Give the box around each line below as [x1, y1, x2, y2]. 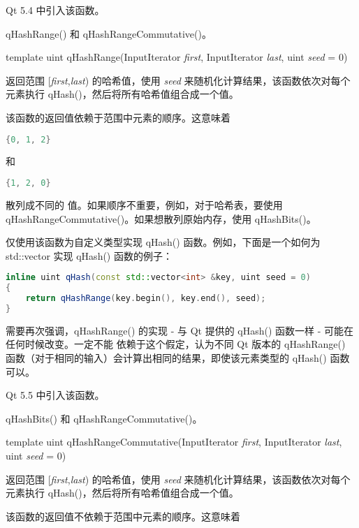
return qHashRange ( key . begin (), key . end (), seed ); [25, 293, 266, 304]
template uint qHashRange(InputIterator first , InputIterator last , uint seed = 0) [6, 50, 348, 64]
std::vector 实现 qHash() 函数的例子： [6, 248, 173, 263]
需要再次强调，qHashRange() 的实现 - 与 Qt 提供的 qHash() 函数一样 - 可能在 [6, 323, 354, 337]
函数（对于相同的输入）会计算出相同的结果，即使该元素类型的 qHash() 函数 [6, 350, 350, 365]
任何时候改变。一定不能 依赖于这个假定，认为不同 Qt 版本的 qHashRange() [6, 337, 346, 351]
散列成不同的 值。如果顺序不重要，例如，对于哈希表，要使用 [6, 197, 283, 212]
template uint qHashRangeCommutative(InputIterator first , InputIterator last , [6, 434, 342, 449]
